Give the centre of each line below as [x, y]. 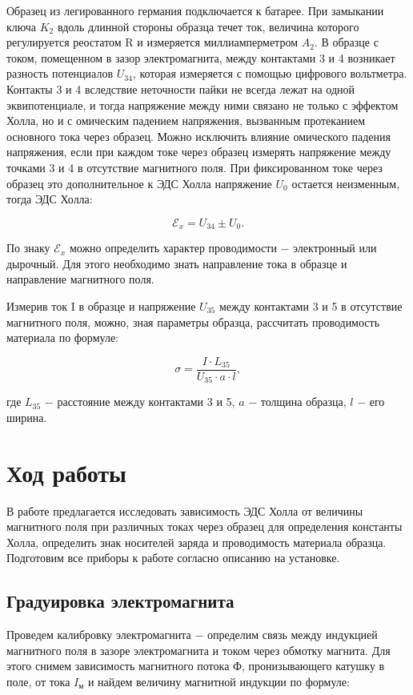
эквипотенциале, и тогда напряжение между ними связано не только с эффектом [202, 104]
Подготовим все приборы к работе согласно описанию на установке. [173, 558]
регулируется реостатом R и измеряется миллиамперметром [152, 42]
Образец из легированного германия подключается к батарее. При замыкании [195, 10]
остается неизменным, [346, 183]
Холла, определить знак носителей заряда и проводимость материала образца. [196, 542]
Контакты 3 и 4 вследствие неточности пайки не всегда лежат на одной [181, 88]
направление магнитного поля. [80, 279]
